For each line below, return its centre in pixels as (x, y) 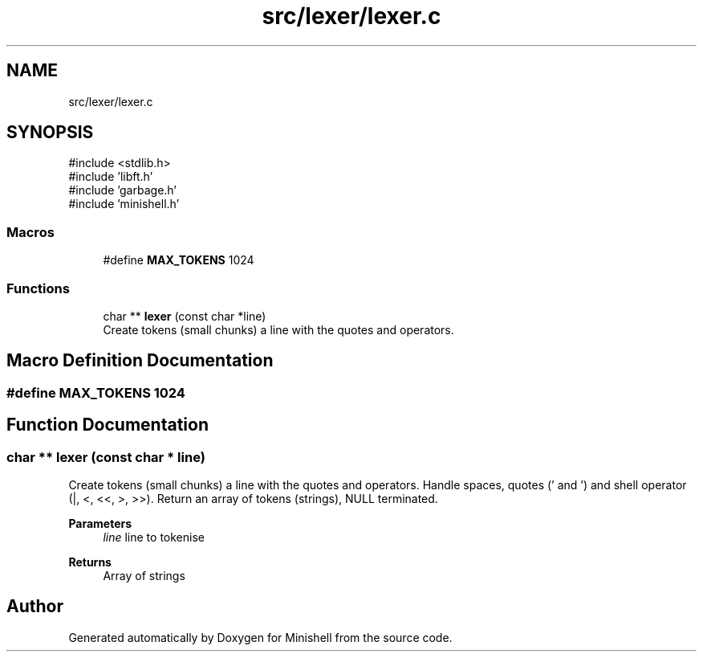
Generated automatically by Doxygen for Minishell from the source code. (260, 637)
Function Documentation (108, 425)
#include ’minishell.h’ (124, 204)
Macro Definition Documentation (140, 361)
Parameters (100, 523)
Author (35, 607)
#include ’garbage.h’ (122, 190)
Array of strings (144, 576)
